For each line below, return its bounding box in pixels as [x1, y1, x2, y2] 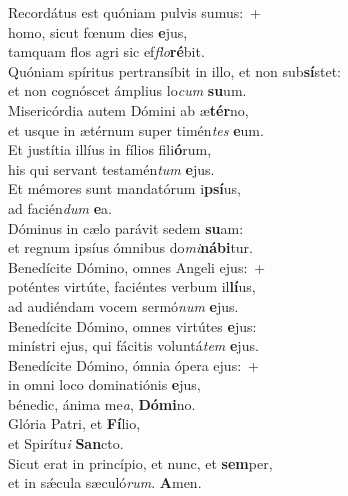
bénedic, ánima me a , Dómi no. [8, 393, 196, 414]
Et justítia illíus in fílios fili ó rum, [8, 139, 212, 160]
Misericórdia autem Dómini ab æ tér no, [8, 99, 249, 120]
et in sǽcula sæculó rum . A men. [8, 472, 202, 493]
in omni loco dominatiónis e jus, [8, 374, 201, 395]
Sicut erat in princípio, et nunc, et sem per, [8, 452, 273, 473]
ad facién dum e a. [8, 197, 112, 218]
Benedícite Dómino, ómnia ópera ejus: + [8, 354, 259, 375]
